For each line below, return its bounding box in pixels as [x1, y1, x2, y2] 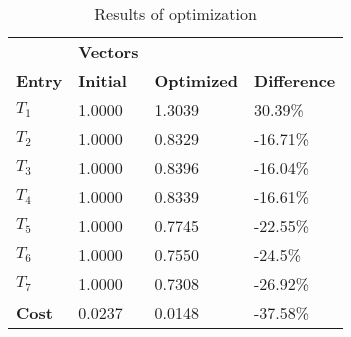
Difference [254, 69, 336, 92]
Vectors [78, 40, 139, 63]
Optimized [154, 69, 239, 92]
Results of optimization [94, 2, 257, 25]
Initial [78, 69, 127, 92]
